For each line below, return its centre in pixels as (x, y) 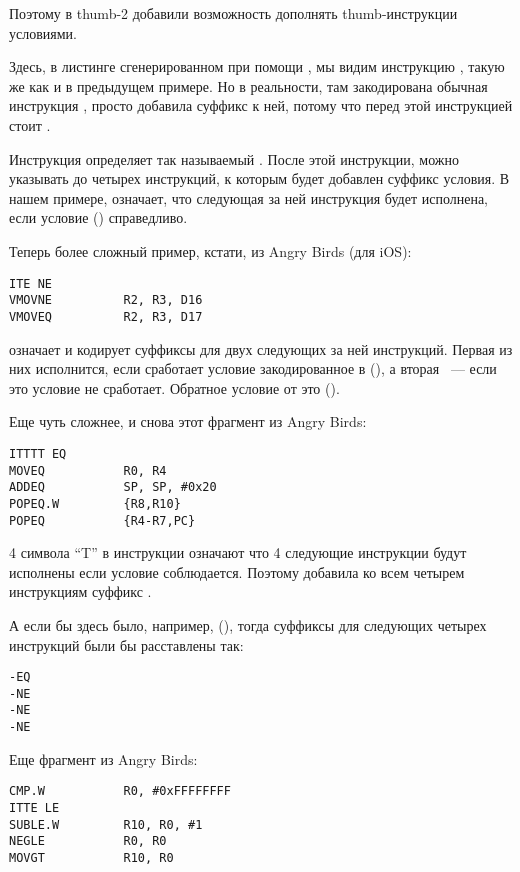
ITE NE (30, 283)
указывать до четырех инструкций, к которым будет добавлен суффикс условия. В (259, 178)
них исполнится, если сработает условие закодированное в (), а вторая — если (253, 368)
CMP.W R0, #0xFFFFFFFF (120, 791)
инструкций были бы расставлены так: (126, 644)
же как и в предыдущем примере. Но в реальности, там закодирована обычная (248, 85)
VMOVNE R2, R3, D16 (106, 300)
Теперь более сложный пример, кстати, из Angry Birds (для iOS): (210, 250)
